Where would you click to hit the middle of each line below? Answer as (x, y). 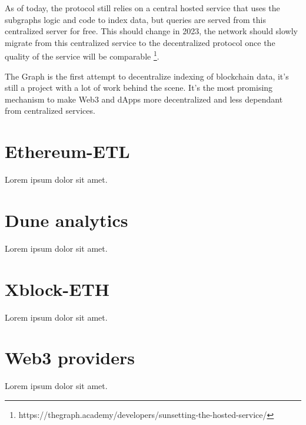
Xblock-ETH (57, 289)
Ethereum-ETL (67, 151)
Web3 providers (70, 358)
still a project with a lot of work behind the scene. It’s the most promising (139, 88)
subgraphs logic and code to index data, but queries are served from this (135, 19)
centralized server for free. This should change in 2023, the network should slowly (151, 31)
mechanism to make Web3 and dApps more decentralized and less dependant (144, 99)
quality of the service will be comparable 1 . (82, 55)
